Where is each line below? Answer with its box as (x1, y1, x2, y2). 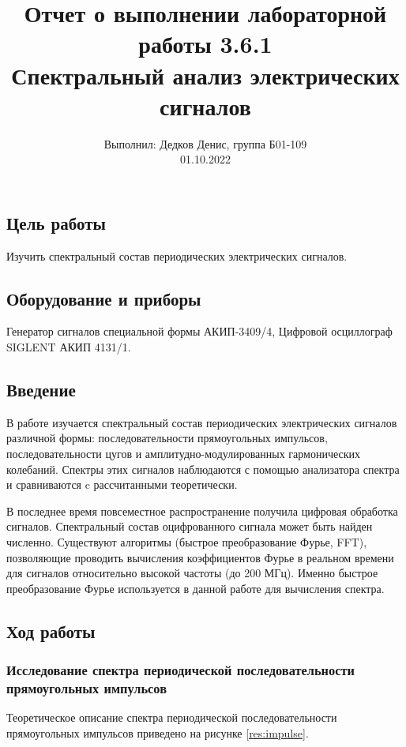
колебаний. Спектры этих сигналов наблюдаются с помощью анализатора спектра (6, 460, 400, 477)
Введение (6, 377, 76, 402)
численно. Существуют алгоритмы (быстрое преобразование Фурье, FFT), (6, 534, 367, 550)
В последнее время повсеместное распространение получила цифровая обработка (6, 502, 398, 519)
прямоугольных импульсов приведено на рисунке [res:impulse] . (6, 724, 309, 741)
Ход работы (6, 618, 96, 643)
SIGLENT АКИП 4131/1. (6, 339, 131, 355)
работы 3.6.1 (138, 28, 273, 60)
